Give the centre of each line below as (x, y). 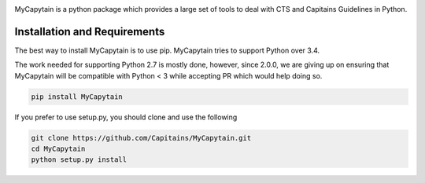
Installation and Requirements (90, 31)
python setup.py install (79, 160)
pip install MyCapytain (77, 97)
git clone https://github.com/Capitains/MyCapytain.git (141, 138)
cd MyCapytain (58, 149)
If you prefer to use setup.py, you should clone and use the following (126, 117)
